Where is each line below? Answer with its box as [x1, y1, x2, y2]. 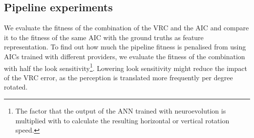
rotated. [4, 82, 28, 92]
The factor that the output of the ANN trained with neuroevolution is [15, 106, 226, 116]
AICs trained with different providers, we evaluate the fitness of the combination [4, 51, 245, 61]
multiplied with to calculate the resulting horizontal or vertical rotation [15, 115, 230, 125]
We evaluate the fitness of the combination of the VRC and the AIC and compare [4, 23, 249, 33]
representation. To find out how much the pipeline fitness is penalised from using [4, 42, 246, 52]
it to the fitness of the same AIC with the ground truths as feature [4, 32, 204, 42]
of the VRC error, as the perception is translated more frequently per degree [4, 72, 233, 82]
